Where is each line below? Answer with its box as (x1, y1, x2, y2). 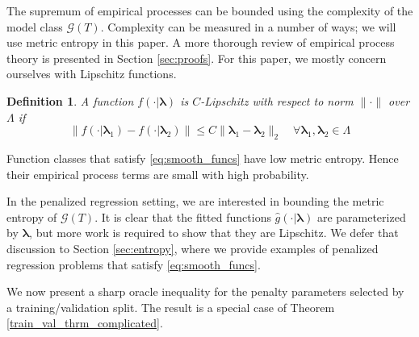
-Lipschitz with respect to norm (200, 92, 354, 109)
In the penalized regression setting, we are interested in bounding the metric (6, 193, 384, 210)
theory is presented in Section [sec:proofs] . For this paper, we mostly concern (6, 49, 387, 66)
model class (6, 18, 63, 35)
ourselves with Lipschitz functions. (6, 65, 177, 82)
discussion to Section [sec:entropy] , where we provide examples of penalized (6, 239, 379, 256)
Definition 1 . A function (6, 92, 134, 109)
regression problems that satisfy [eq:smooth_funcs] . (6, 256, 261, 273)
